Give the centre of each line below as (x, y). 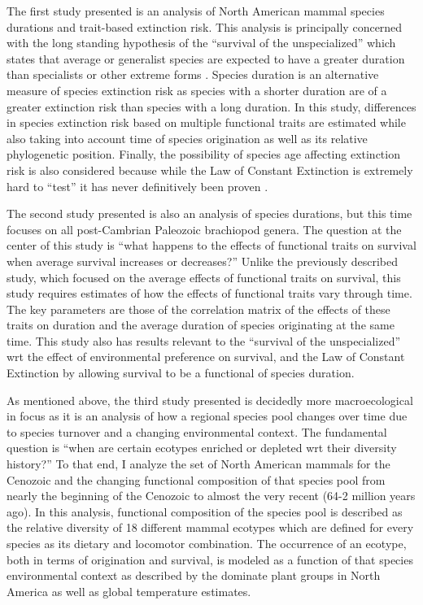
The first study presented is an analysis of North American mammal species (196, 11)
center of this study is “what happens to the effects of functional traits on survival (211, 245)
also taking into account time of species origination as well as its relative (187, 138)
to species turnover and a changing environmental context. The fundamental (197, 431)
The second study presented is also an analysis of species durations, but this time (209, 213)
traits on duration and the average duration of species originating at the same (201, 325)
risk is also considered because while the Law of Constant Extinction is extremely (210, 170)
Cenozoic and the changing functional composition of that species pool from (196, 479)
